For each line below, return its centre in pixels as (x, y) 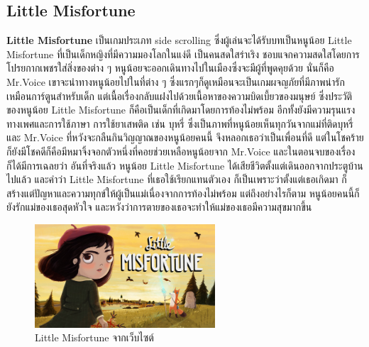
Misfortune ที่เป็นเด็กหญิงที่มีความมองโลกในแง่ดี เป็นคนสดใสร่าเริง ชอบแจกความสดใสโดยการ (183, 54)
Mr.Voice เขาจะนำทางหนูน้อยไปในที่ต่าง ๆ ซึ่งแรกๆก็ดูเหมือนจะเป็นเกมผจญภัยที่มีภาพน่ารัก (176, 81)
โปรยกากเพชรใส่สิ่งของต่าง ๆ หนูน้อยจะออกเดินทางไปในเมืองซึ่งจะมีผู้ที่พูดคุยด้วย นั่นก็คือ (170, 68)
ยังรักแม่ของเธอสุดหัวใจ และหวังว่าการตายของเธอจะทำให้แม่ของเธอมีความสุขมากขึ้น (159, 207)
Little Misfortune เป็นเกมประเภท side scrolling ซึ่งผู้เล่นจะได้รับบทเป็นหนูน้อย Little (179, 40)
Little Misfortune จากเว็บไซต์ (94, 337)
